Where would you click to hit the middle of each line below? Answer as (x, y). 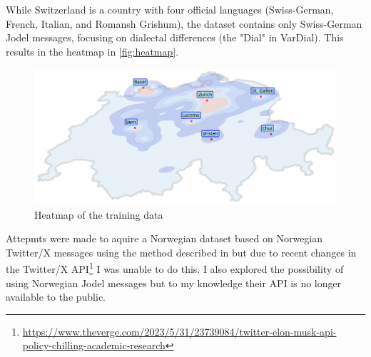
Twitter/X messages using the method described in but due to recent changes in (181, 252)
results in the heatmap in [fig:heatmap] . (92, 51)
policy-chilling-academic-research (94, 345)
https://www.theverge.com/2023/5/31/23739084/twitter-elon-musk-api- (179, 331)
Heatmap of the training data (99, 214)
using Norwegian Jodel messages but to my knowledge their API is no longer (174, 283)
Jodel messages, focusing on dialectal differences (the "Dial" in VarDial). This (175, 37)
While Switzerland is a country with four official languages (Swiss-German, (170, 9)
